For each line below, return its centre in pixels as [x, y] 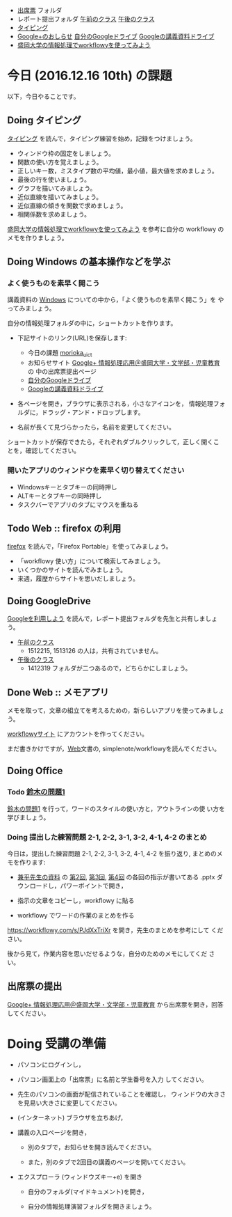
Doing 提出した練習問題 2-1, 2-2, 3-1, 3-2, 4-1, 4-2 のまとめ [107, 837]
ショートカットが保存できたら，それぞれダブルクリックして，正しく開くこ [114, 442]
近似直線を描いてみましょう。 [60, 196]
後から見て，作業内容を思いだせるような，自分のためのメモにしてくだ [107, 953]
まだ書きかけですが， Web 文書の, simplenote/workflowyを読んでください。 [114, 748]
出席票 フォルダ [40, 10]
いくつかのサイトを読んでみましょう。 [72, 570]
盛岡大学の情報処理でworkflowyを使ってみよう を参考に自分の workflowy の [116, 229]
